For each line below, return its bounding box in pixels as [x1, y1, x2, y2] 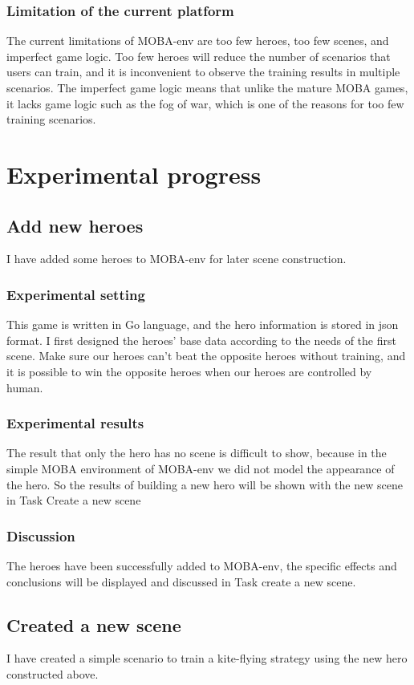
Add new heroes [6, 213, 144, 237]
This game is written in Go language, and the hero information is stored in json [6, 316, 399, 333]
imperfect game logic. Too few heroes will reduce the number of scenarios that [6, 47, 391, 64]
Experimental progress [6, 157, 262, 190]
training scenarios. [6, 111, 96, 128]
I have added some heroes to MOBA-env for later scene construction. [6, 250, 347, 267]
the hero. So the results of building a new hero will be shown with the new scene [6, 476, 403, 492]
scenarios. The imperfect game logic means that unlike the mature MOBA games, [6, 79, 408, 95]
